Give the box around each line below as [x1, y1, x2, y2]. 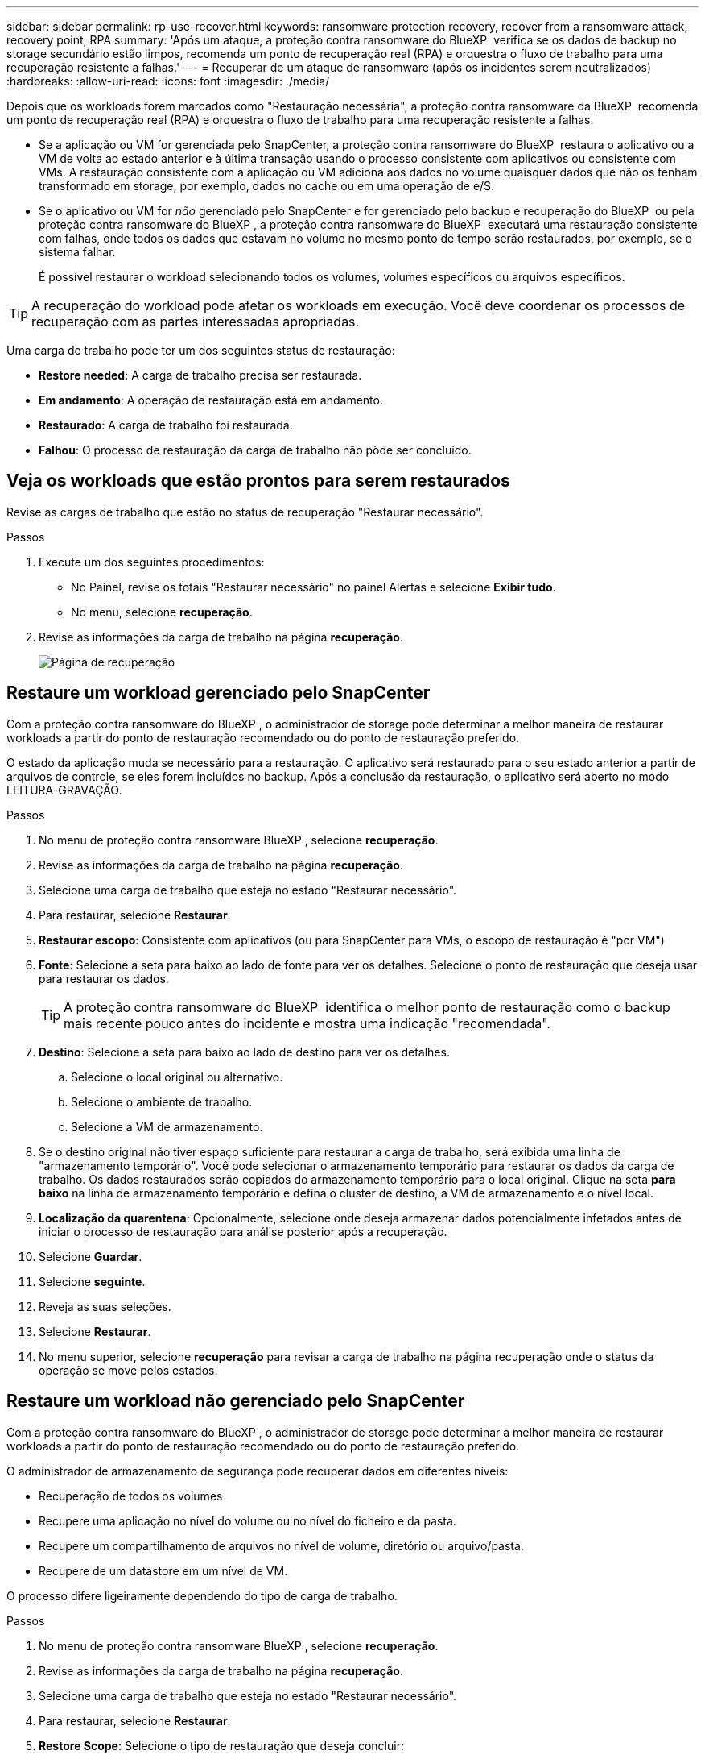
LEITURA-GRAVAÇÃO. [6, 782, 122, 797]
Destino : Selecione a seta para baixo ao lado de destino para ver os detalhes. [39, 1044, 450, 1059]
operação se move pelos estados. [39, 1363, 218, 1377]
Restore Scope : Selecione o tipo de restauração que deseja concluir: [39, 1738, 404, 1753]
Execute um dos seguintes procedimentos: [39, 554, 265, 569]
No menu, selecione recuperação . [71, 604, 253, 619]
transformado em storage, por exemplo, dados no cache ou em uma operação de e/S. [39, 179, 495, 193]
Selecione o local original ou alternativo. [71, 1069, 283, 1084]
